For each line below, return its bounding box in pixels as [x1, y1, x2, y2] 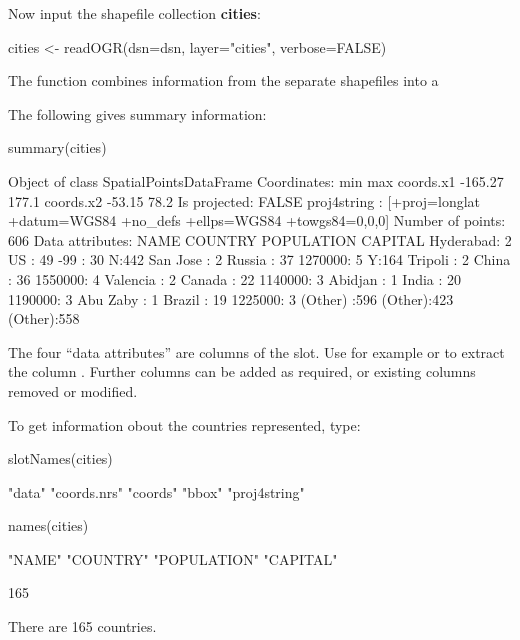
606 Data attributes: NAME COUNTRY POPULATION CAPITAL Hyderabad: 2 [8, 229, 512, 250]
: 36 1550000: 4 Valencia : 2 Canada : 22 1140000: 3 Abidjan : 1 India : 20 [8, 268, 462, 289]
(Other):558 [8, 308, 80, 329]
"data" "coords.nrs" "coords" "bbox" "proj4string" [8, 481, 305, 502]
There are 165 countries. [8, 616, 157, 637]
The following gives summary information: [8, 103, 267, 124]
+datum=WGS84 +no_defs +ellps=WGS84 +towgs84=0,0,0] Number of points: [8, 210, 506, 231]
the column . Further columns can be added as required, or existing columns [8, 361, 476, 382]
